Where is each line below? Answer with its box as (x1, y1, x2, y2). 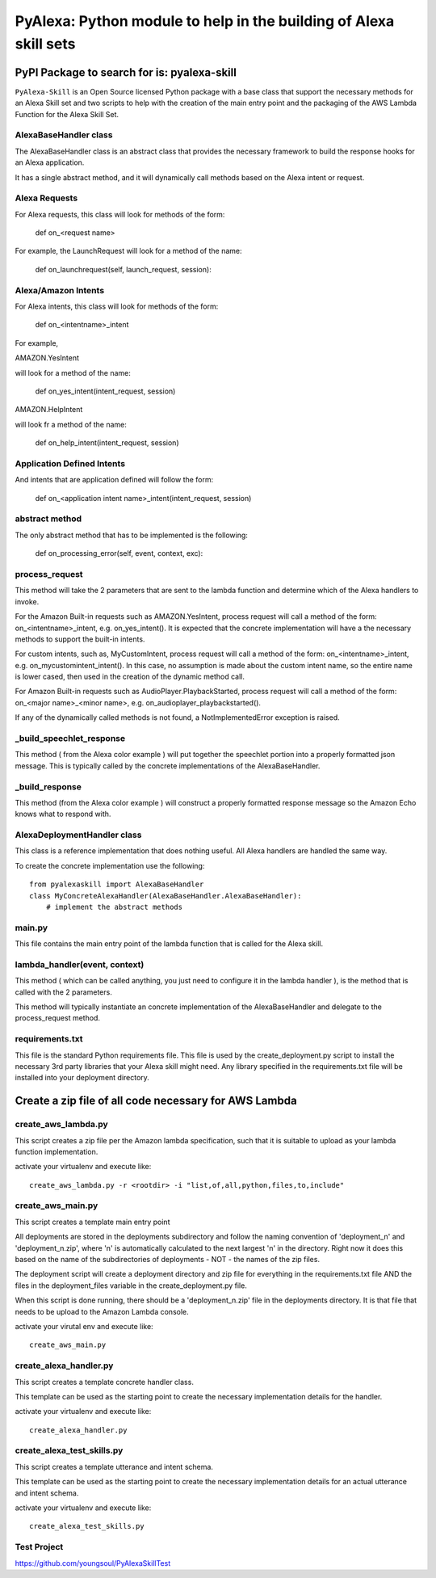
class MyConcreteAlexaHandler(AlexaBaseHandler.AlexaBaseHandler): (29, 891, 302, 900)
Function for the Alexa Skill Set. (15, 109, 119, 119)
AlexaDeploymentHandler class (15, 829, 142, 840)
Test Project (15, 1542, 64, 1553)
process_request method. (15, 1013, 101, 1023)
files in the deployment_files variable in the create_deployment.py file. (15, 1281, 248, 1290)
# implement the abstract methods (45, 903, 183, 912)
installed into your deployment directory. (15, 1073, 149, 1083)
